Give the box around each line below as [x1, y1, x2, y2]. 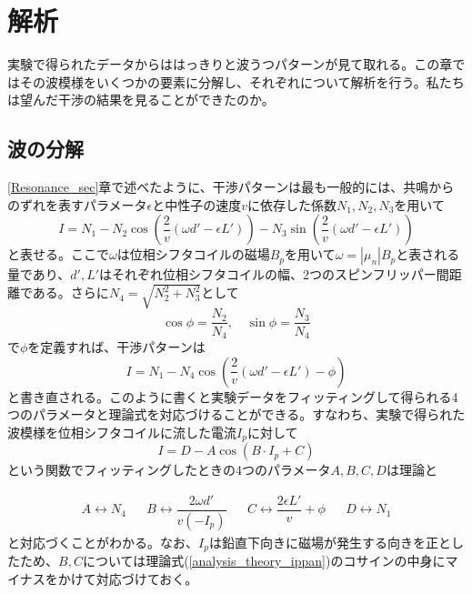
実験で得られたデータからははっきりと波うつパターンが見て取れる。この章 [7, 55, 453, 74]
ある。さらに [32, 283, 109, 302]
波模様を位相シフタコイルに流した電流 [7, 422, 236, 441]
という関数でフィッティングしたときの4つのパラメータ [7, 460, 331, 479]
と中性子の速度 [152, 195, 242, 214]
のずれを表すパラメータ [7, 195, 147, 214]
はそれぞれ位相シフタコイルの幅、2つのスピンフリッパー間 [99, 265, 449, 284]
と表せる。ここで [7, 245, 109, 264]
